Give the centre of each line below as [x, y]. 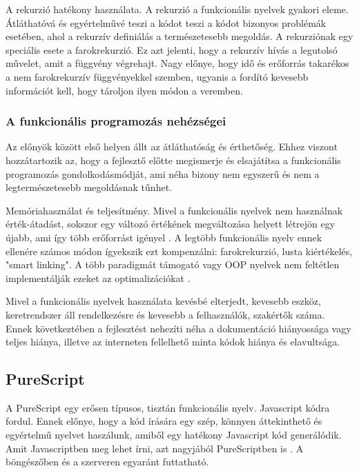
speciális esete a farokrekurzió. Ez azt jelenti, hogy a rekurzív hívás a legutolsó [172, 49]
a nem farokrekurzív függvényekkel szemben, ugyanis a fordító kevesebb [157, 76]
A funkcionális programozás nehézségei [116, 121]
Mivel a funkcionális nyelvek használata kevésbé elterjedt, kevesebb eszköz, [163, 301]
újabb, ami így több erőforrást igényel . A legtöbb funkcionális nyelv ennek [164, 237]
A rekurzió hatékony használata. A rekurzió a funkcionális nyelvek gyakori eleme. [177, 9]
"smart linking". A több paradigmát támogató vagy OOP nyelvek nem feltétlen [173, 264]
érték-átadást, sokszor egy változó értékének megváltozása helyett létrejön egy [171, 224]
